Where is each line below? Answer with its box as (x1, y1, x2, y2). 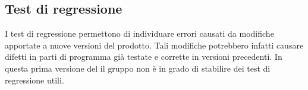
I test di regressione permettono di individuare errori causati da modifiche (5, 27, 274, 40)
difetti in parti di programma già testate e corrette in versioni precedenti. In (5, 50, 282, 63)
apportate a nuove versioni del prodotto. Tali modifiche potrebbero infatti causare (5, 38, 304, 51)
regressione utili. (5, 73, 64, 86)
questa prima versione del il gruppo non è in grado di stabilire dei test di (5, 62, 271, 74)
